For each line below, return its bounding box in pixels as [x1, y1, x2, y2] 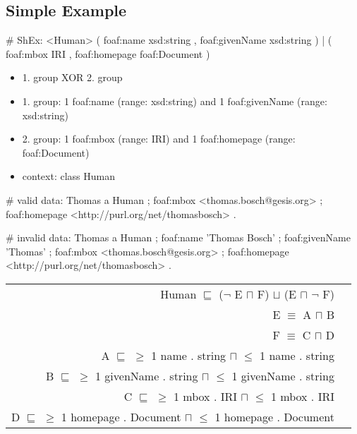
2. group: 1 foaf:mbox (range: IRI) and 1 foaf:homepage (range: [22, 131, 296, 146]
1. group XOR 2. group [22, 70, 123, 85]
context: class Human [22, 169, 115, 183]
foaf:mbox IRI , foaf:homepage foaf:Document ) [6, 46, 210, 61]
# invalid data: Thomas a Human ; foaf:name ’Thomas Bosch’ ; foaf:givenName [6, 230, 351, 245]
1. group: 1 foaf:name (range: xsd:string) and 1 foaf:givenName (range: [22, 93, 327, 108]
